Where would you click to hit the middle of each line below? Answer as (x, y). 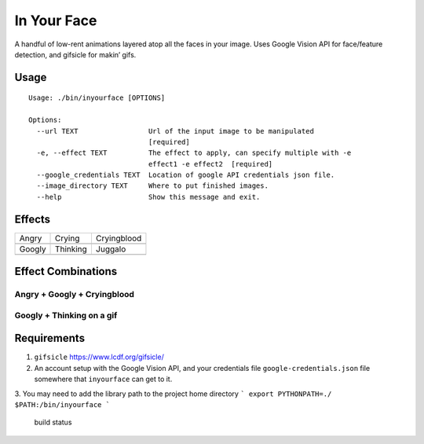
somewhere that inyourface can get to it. (103, 379)
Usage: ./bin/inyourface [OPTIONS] (97, 98)
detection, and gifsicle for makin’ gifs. (75, 54)
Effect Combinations (66, 272)
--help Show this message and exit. (148, 197)
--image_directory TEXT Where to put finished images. (152, 186)
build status (53, 422)
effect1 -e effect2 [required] (210, 164)
